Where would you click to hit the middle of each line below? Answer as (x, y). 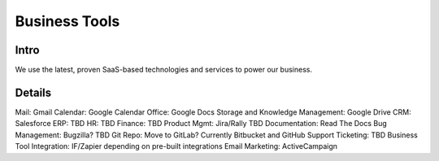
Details (33, 92)
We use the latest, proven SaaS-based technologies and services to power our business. (164, 70)
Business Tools (67, 21)
